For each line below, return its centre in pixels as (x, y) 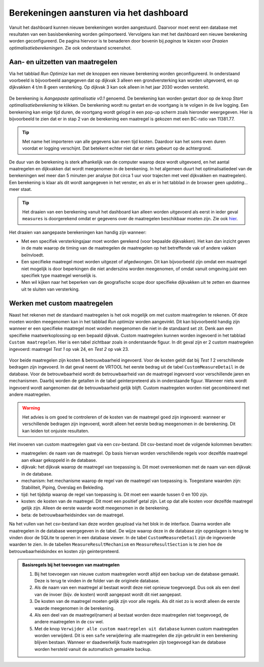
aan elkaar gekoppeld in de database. (59, 460)
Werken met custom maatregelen (61, 303)
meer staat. (21, 189)
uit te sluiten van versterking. (51, 289)
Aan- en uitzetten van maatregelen (63, 62)
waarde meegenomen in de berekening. (75, 608)
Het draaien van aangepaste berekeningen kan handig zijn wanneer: (78, 232)
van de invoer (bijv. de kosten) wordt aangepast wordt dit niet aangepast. (108, 594)
